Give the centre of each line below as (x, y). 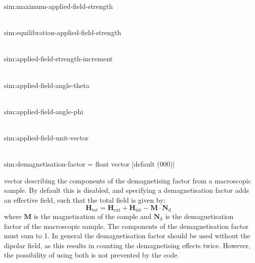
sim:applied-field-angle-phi (44, 111)
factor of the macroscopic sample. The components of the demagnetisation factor (127, 226)
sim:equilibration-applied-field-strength (63, 32)
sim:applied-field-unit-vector (46, 137)
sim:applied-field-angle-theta (47, 85)
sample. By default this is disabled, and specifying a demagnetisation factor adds (127, 190)
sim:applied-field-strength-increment (58, 59)
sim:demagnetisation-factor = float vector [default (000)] (89, 164)
